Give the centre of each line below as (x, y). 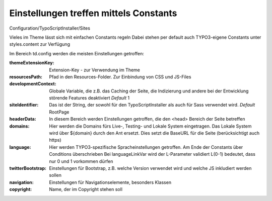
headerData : (23, 119)
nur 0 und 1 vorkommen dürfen (81, 161)
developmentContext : (33, 84)
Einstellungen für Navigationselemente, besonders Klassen (110, 182)
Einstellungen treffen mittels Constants (93, 13)
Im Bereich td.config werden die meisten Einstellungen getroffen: (77, 53)
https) (55, 140)
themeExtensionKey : (32, 63)
